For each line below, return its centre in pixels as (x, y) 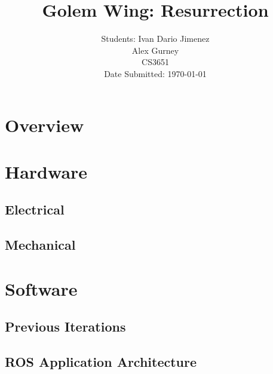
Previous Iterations (65, 327)
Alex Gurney (155, 50)
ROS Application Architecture (101, 362)
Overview (45, 125)
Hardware (46, 171)
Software (41, 288)
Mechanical (40, 245)
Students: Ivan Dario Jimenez (155, 39)
